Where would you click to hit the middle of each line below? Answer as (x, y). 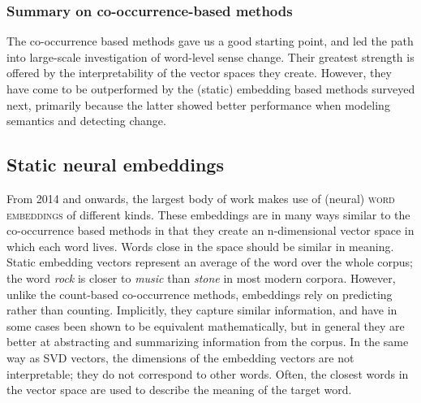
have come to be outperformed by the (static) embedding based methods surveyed (211, 89)
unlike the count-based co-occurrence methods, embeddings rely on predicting (200, 294)
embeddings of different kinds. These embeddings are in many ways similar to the (208, 214)
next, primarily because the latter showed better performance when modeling (198, 104)
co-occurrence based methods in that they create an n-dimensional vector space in (210, 230)
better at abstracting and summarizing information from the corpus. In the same (208, 342)
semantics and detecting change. (86, 121)
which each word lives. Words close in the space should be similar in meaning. (200, 246)
